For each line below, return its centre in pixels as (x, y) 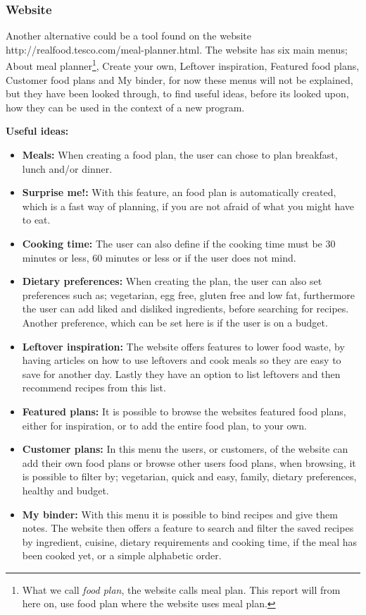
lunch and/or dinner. (67, 168)
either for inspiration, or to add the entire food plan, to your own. (164, 425)
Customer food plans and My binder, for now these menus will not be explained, (179, 79)
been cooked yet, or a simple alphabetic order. (122, 555)
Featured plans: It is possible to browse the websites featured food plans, (184, 411)
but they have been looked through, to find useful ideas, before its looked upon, (177, 93)
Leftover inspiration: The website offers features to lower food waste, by (183, 346)
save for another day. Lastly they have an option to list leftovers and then (181, 373)
